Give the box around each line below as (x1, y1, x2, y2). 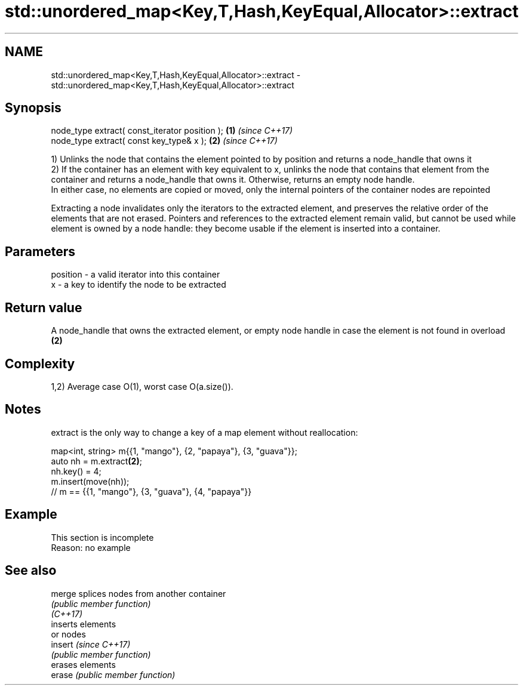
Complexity (5, 356, 75, 371)
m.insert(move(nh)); (51, 476, 130, 486)
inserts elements (51, 618, 116, 629)
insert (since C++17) (51, 639, 131, 649)
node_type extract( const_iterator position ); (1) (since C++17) (51, 125, 293, 136)
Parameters (5, 244, 75, 259)
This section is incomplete (51, 532, 154, 543)
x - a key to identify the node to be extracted (51, 279, 226, 290)
